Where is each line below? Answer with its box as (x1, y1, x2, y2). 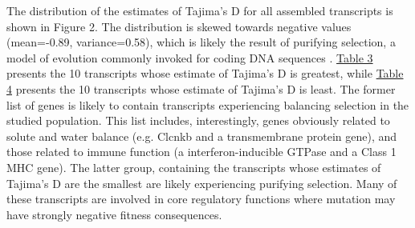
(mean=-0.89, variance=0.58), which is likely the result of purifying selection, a (6, 34, 396, 50)
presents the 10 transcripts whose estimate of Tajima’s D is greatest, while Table (6, 65, 404, 82)
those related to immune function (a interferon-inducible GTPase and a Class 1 (6, 143, 397, 160)
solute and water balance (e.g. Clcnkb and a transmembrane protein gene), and (6, 127, 397, 144)
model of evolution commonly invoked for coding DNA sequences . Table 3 (6, 49, 373, 66)
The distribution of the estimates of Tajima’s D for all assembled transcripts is (6, 2, 393, 18)
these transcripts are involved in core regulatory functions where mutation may (6, 190, 396, 207)
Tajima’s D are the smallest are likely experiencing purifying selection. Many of (6, 174, 397, 191)
